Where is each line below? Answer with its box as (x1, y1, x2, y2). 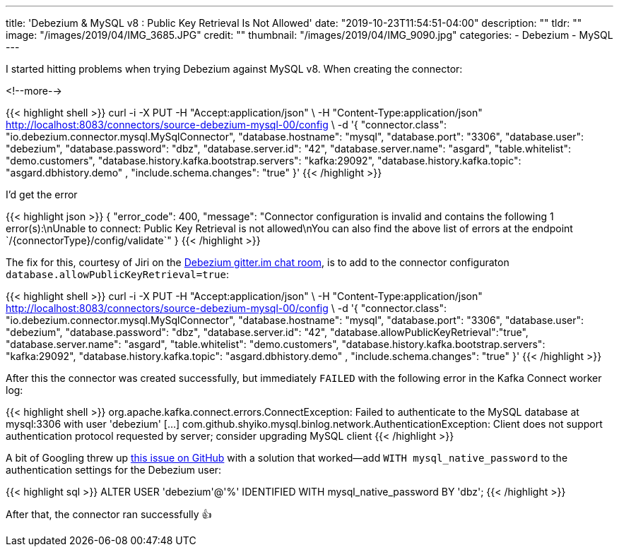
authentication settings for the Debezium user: (6, 464, 222, 476)
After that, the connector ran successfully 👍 (6, 508, 212, 520)
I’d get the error (6, 188, 78, 200)
